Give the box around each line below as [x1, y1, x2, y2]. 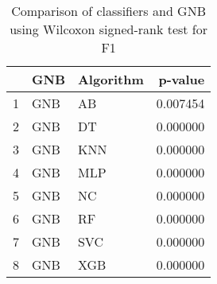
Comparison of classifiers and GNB [11, 2, 206, 20]
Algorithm [77, 70, 144, 88]
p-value [158, 70, 205, 88]
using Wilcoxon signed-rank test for [10, 20, 208, 38]
